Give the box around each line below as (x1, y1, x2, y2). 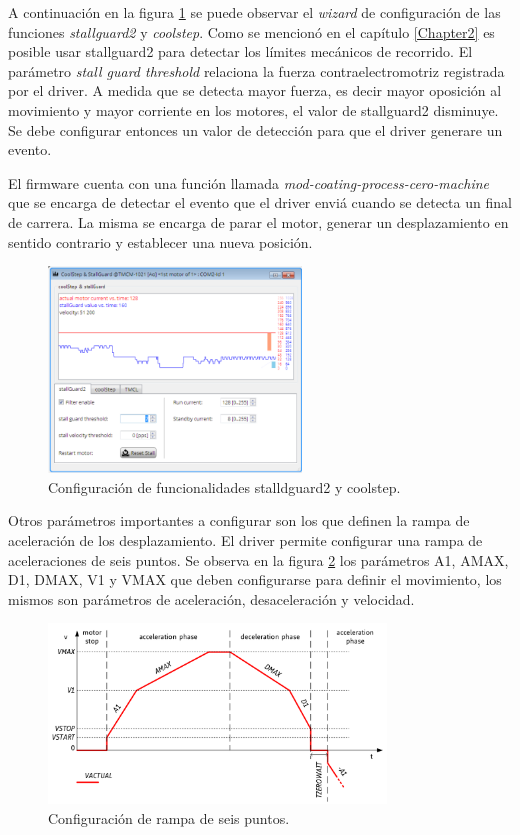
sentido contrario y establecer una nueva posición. (8, 231, 313, 252)
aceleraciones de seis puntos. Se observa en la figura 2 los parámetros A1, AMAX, (8, 549, 509, 570)
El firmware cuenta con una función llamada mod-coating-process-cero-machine (8, 172, 490, 193)
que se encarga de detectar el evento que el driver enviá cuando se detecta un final (8, 192, 512, 213)
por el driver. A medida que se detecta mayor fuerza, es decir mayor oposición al (8, 80, 502, 101)
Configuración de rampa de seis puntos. (48, 807, 290, 828)
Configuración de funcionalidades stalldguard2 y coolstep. (48, 476, 401, 497)
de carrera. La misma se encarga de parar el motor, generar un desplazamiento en (8, 211, 509, 232)
